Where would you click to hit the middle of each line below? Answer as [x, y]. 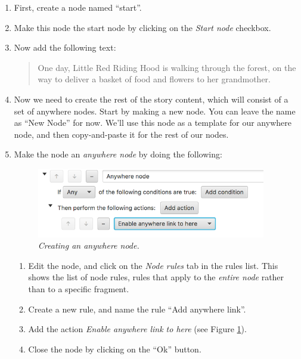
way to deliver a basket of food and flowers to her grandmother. [154, 79]
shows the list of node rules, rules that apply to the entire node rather [156, 277]
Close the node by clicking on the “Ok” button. [115, 349]
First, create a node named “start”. [78, 7]
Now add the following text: [65, 47]
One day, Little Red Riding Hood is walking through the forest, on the [167, 67]
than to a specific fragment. [79, 288]
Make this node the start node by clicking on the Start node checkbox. [142, 27]
